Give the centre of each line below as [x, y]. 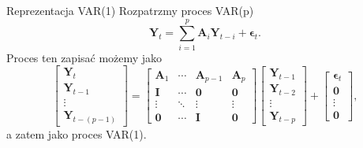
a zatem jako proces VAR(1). [77, 133]
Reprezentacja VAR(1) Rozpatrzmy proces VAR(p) [130, 10]
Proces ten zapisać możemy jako [84, 57]
